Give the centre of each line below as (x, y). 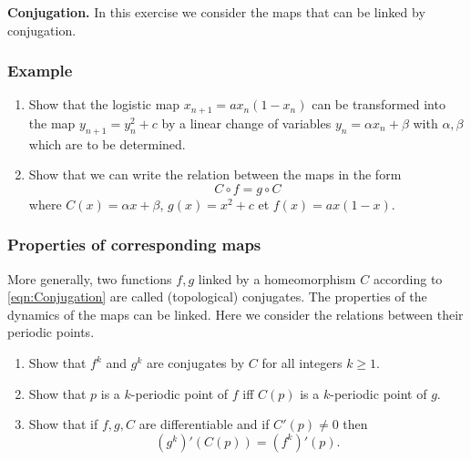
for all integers (302, 363)
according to (408, 278)
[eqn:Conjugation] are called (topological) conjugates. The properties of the (217, 296)
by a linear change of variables (246, 123)
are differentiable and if (204, 424)
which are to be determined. (107, 143)
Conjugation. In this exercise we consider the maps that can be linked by (216, 12)
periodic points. (51, 332)
